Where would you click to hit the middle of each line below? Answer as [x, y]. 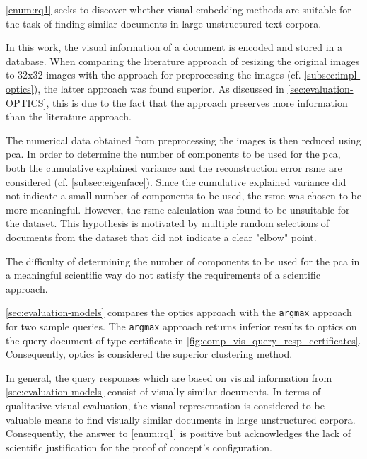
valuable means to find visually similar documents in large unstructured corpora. [181, 419]
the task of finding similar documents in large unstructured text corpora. [164, 23]
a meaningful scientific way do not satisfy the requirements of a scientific [163, 275]
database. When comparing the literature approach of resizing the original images [183, 60]
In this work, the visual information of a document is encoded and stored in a [174, 47]
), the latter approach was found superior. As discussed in [159, 88]
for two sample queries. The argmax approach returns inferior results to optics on [181, 326]
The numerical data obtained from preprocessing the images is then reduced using [183, 140]
